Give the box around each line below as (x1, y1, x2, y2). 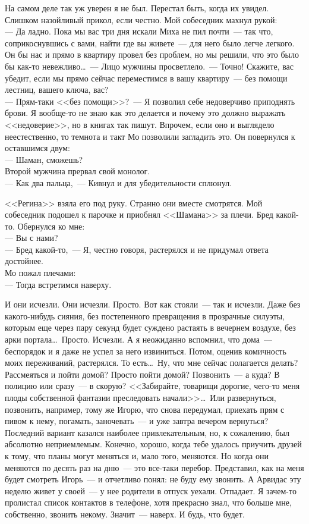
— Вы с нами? (5, 231, 58, 244)
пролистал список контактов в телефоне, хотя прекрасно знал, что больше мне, (5, 496, 292, 509)
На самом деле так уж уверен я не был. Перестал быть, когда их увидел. (5, 2, 269, 14)
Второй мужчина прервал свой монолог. (5, 165, 150, 177)
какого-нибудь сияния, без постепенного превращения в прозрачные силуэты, (5, 309, 285, 322)
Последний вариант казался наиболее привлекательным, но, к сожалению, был (5, 426, 289, 438)
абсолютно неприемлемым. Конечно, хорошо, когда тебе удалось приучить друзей (5, 438, 302, 450)
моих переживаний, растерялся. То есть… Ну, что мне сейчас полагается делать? (5, 356, 298, 369)
